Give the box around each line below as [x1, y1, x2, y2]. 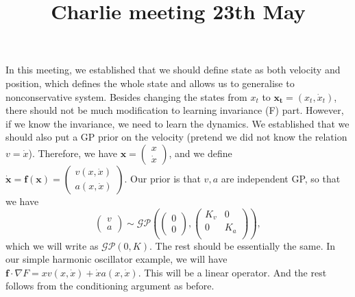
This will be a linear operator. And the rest [144, 265, 327, 279]
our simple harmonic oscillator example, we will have [5, 252, 228, 266]
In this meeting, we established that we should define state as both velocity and [5, 62, 341, 77]
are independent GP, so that [221, 171, 341, 185]
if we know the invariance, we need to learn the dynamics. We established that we [5, 116, 350, 130]
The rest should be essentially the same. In [155, 238, 336, 252]
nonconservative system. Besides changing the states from [5, 89, 247, 104]
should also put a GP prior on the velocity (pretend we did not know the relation [5, 130, 347, 144]
